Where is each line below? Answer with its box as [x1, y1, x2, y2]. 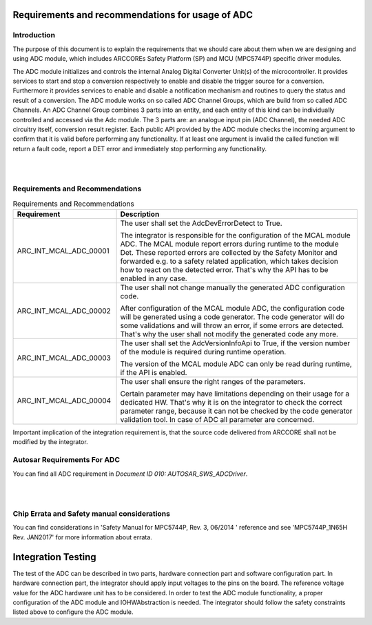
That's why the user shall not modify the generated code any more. [120, 329, 339, 338]
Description [120, 209, 160, 219]
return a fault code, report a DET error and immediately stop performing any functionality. [12, 144, 267, 153]
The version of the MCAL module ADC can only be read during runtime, [120, 359, 353, 369]
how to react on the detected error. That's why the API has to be [120, 265, 329, 274]
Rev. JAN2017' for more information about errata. [12, 532, 153, 541]
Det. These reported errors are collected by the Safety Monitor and [120, 247, 338, 257]
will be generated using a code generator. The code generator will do [120, 311, 344, 321]
